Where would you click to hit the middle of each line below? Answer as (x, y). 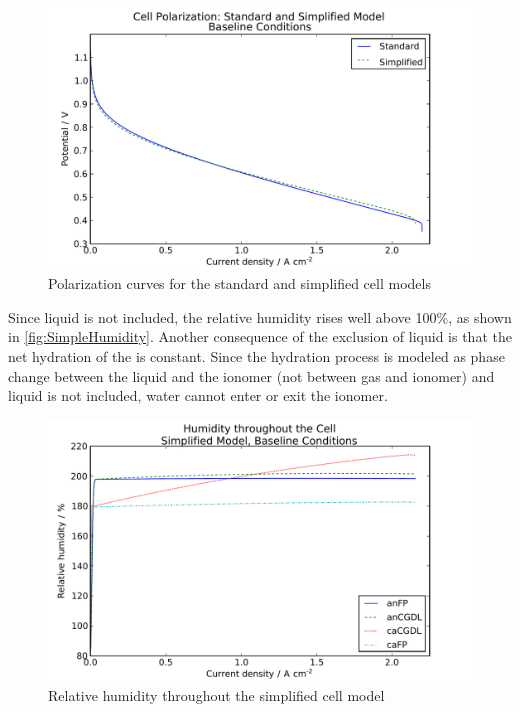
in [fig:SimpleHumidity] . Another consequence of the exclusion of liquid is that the (260, 336)
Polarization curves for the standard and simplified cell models (239, 283)
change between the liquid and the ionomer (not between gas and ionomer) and (251, 375)
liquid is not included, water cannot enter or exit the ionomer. (198, 395)
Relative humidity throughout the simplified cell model (216, 695)
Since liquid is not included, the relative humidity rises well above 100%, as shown (260, 316)
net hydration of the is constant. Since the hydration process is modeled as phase (256, 356)
